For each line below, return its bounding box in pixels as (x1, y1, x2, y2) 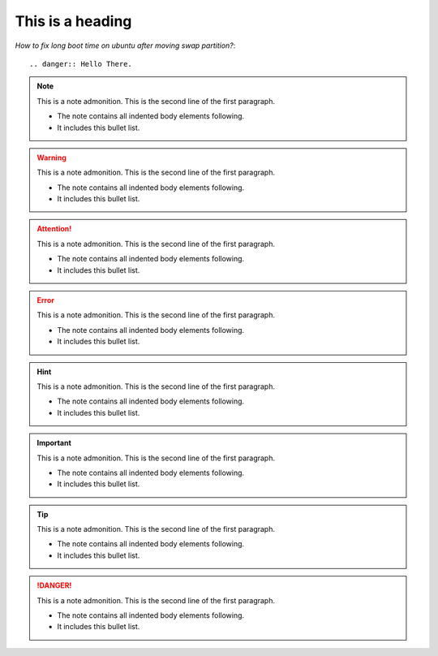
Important (36, 438, 72, 448)
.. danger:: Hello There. (29, 59, 133, 68)
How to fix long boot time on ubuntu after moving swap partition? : (15, 41, 236, 50)
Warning (36, 153, 67, 162)
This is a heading (15, 12, 132, 30)
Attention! (36, 224, 72, 234)
